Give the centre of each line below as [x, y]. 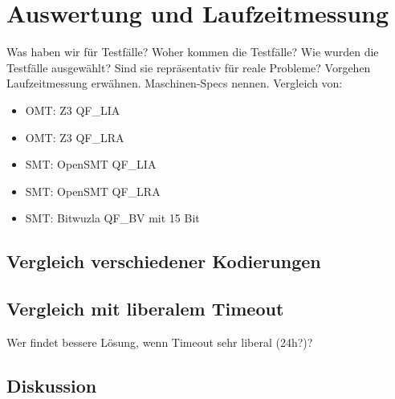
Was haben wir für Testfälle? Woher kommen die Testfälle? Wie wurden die [193, 52]
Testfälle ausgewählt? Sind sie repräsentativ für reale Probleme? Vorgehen [189, 67]
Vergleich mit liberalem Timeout [145, 309]
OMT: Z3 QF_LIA [73, 110]
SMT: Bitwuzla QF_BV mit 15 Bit [112, 218]
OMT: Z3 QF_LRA [75, 137]
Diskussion [52, 385]
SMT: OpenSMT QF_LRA [93, 191]
